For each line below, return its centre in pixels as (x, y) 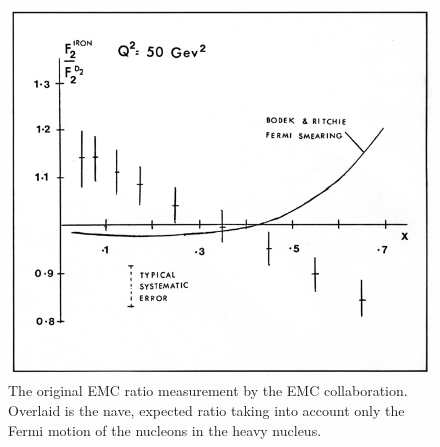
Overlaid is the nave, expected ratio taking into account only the (206, 410)
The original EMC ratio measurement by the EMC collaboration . (208, 390)
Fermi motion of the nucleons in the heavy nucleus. (165, 429)
